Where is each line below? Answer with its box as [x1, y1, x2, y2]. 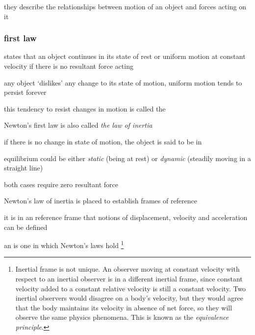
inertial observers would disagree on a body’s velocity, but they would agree [15, 293, 243, 303]
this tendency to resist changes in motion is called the [4, 103, 166, 113]
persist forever [4, 87, 47, 97]
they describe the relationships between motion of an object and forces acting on [4, 1, 246, 11]
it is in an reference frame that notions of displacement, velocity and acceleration [4, 212, 248, 222]
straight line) [4, 163, 43, 173]
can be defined [4, 222, 48, 232]
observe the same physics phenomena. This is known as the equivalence [15, 312, 229, 322]
